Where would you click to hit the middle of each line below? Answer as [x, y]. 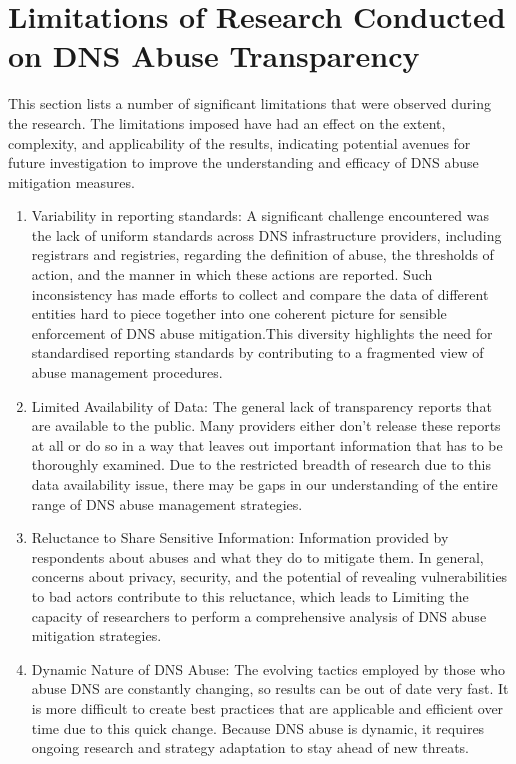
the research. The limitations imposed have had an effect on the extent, [227, 122]
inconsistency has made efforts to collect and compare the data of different [260, 293]
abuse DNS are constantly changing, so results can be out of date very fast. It [270, 688]
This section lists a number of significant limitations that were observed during [249, 103]
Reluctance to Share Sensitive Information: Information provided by [240, 537]
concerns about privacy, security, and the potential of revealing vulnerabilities [269, 576]
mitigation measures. [71, 181]
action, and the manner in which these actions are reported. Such [232, 274]
